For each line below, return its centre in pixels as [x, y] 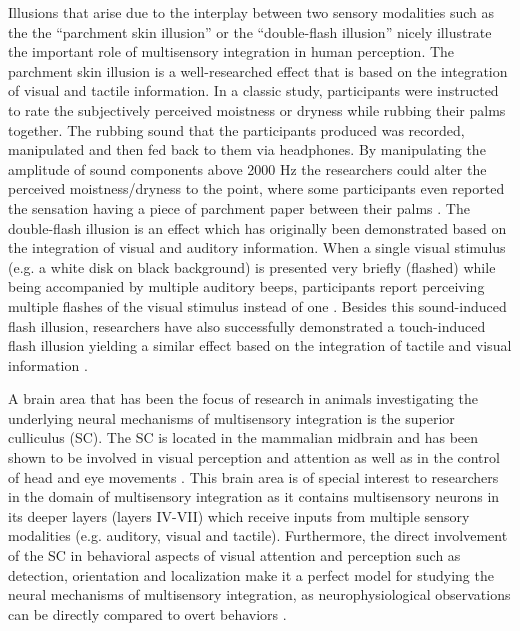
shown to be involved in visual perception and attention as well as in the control [254, 457]
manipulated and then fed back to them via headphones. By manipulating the [247, 149]
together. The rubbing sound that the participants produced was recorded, [236, 129]
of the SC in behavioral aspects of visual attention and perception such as [234, 555]
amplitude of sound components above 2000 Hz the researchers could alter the [247, 168]
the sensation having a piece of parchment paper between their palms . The [239, 207]
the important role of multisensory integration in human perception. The [231, 51]
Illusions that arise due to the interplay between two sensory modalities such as [251, 12]
